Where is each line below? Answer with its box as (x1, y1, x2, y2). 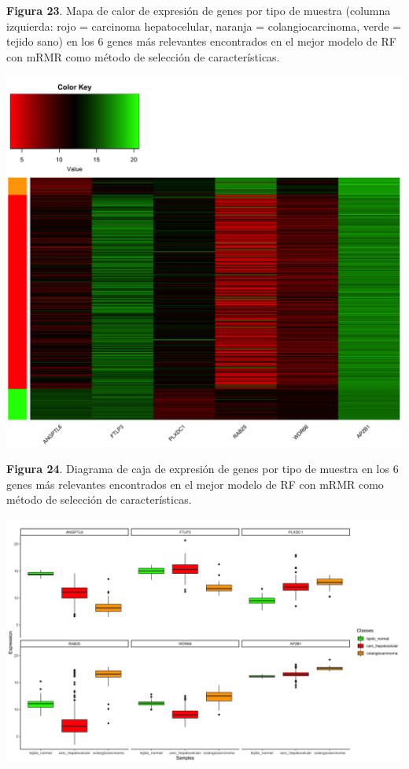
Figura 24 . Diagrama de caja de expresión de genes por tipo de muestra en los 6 (6, 460, 399, 476)
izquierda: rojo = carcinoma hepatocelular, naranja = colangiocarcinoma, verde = (6, 17, 401, 34)
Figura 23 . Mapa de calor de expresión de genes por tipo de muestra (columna (6, 2, 391, 18)
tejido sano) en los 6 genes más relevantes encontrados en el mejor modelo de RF (6, 33, 396, 50)
